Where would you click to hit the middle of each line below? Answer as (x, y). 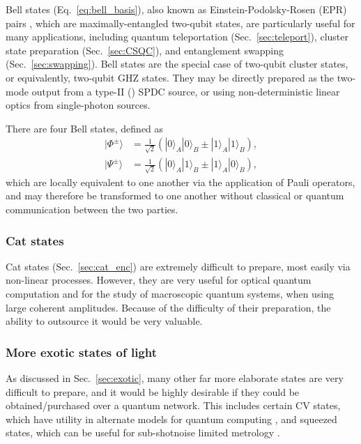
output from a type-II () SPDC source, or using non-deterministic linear (186, 91)
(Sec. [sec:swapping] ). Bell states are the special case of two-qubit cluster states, (177, 64)
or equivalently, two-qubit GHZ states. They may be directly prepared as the (170, 77)
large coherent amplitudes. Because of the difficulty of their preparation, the (168, 307)
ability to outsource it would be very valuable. (104, 321)
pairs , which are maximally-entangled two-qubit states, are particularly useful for (180, 23)
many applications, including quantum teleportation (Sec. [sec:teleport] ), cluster (177, 37)
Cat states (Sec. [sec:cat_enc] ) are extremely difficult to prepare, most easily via (178, 266)
